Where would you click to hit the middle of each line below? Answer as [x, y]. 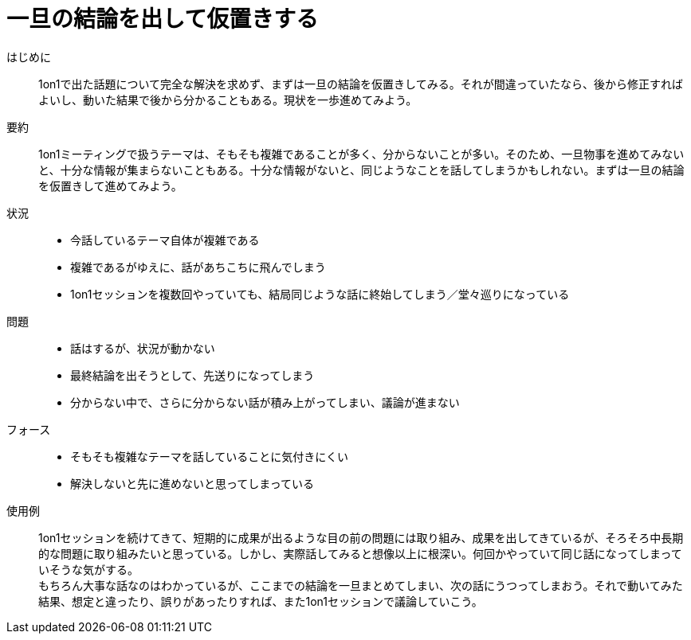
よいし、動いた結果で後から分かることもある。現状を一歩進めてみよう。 [228, 100]
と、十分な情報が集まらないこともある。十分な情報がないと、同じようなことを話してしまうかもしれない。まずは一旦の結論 [361, 170]
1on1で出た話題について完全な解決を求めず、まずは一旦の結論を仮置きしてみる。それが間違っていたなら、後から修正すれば [361, 84]
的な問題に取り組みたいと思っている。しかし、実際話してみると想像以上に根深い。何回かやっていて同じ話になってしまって [360, 553]
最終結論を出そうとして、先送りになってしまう [192, 375]
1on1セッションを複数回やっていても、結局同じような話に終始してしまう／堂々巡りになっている [320, 294]
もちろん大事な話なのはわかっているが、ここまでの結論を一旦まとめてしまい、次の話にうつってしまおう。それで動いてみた [361, 585]
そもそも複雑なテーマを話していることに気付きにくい [210, 456]
